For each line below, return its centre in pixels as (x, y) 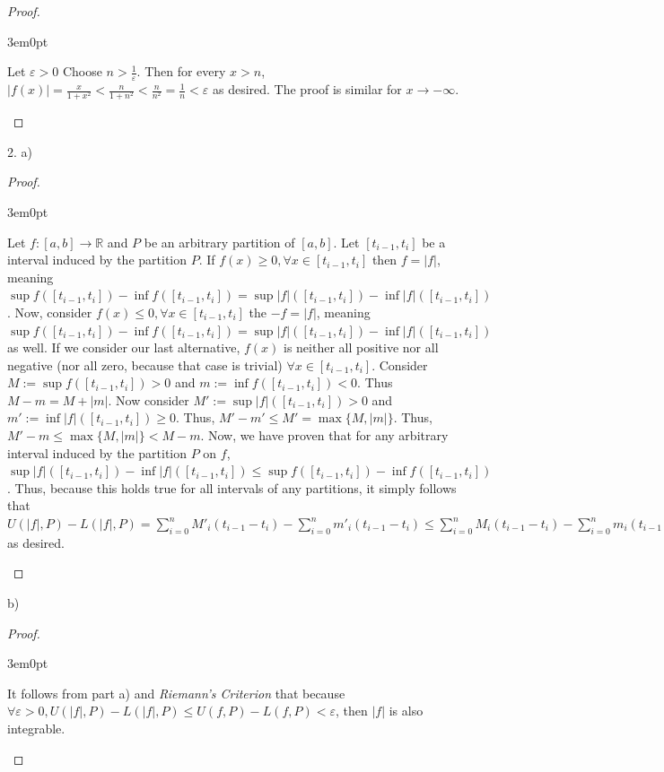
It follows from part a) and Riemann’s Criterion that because (176, 693)
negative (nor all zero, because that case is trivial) (145, 364)
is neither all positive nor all (361, 347)
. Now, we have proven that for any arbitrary (324, 435)
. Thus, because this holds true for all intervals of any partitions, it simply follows (232, 487)
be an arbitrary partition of (219, 242)
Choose (82, 71)
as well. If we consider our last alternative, (124, 347)
